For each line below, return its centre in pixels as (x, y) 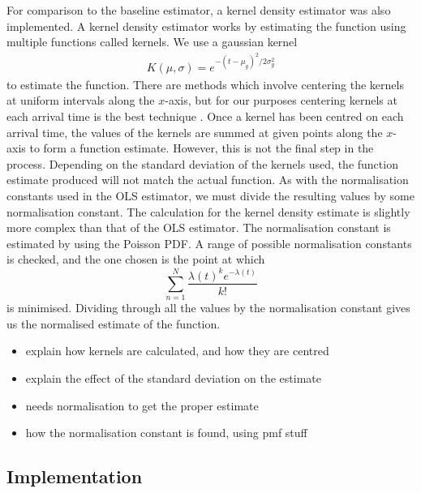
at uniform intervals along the (81, 100)
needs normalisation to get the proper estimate (142, 405)
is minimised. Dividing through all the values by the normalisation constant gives (208, 308)
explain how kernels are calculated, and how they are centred (177, 351)
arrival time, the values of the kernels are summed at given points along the (195, 132)
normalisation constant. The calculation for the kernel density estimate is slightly (208, 211)
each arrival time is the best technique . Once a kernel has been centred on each (205, 116)
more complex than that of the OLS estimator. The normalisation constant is (199, 227)
